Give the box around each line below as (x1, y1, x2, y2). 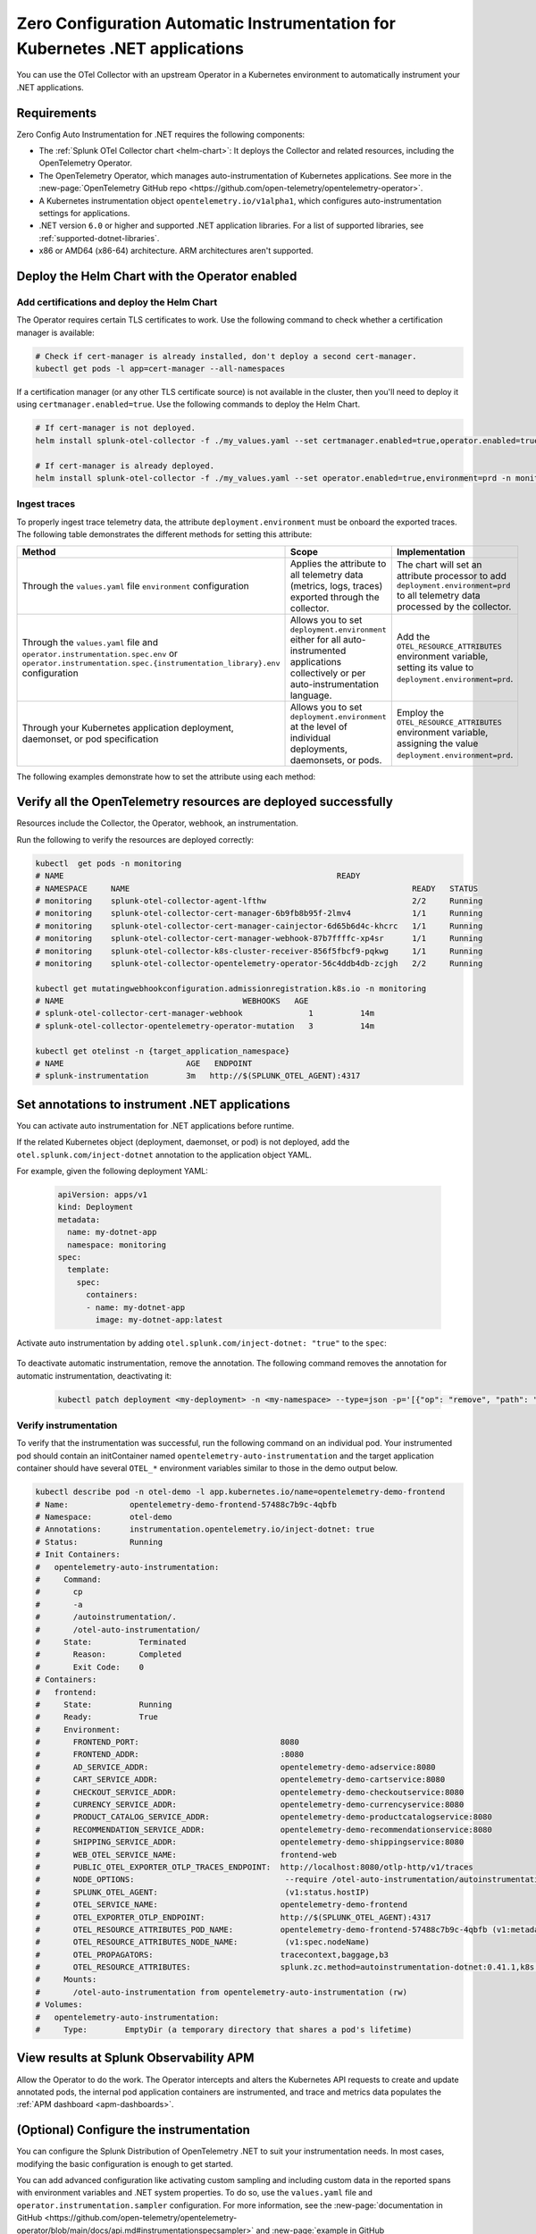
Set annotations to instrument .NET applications (16, 1096, 290, 1112)
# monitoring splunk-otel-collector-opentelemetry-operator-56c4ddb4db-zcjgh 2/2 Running (35, 958, 483, 969)
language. (289, 689, 332, 701)
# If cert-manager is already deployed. (35, 460, 214, 471)
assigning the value (396, 737, 479, 750)
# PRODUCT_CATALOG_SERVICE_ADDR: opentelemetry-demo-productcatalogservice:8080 (35, 1812, 493, 1822)
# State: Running (35, 1699, 173, 1709)
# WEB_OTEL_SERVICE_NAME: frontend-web (35, 1850, 338, 1860)
